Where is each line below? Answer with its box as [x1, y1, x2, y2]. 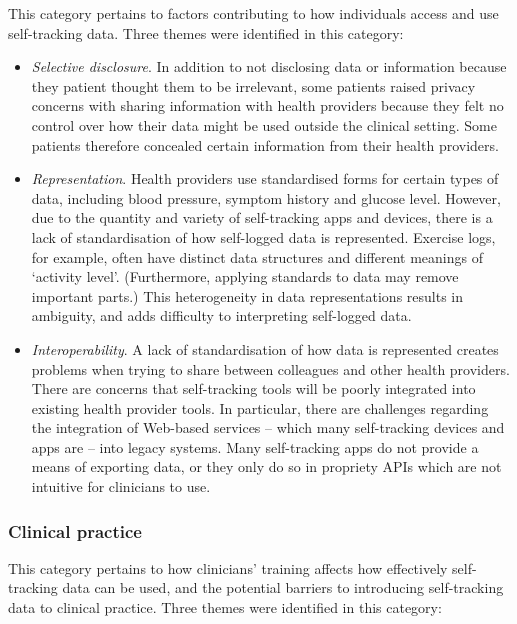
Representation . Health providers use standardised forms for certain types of [31, 168, 499, 189]
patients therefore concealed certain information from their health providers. [31, 134, 499, 155]
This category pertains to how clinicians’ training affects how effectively [8, 557, 448, 578]
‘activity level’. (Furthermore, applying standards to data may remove [31, 266, 459, 287]
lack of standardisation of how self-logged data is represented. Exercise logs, [31, 226, 496, 247]
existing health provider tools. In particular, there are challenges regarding [31, 397, 489, 418]
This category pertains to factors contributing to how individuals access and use [8, 3, 499, 23]
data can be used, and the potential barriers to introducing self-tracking [62, 577, 504, 598]
